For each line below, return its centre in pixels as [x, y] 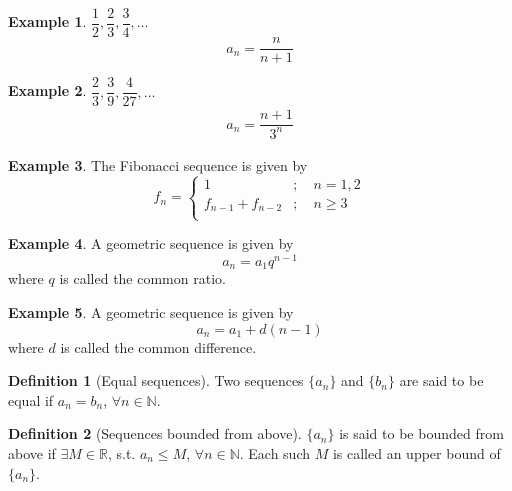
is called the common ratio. [142, 278]
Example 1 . [47, 21]
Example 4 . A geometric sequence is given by [151, 243]
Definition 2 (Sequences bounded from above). [155, 433]
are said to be [441, 380]
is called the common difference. [158, 346]
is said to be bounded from [421, 433]
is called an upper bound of [416, 452]
